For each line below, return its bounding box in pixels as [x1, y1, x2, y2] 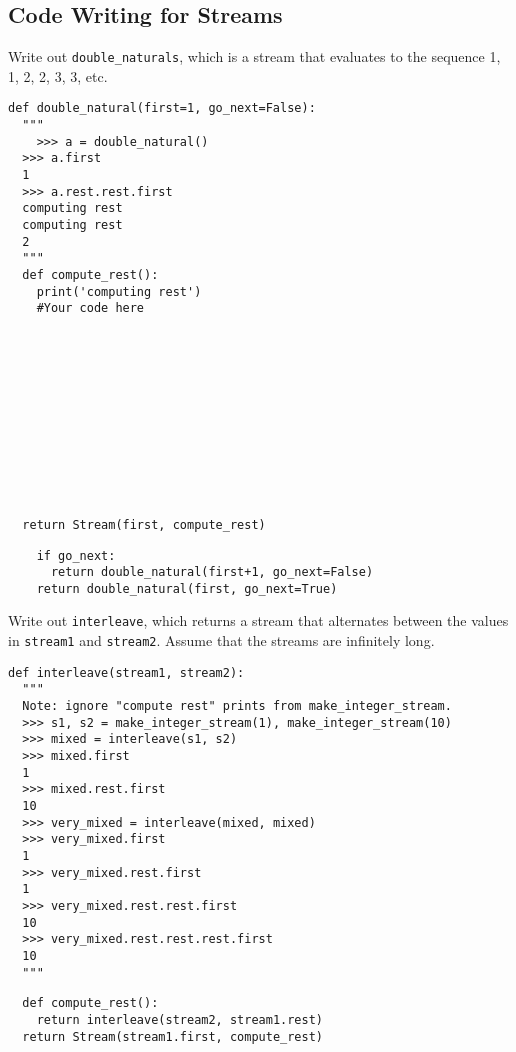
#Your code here [36, 301, 145, 316]
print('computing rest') [36, 284, 202, 299]
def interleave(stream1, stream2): [8, 665, 245, 680]
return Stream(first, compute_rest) [22, 517, 266, 532]
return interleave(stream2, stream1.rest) [36, 1012, 323, 1027]
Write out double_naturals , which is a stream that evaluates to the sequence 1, [8, 46, 501, 67]
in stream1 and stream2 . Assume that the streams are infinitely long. [8, 630, 435, 651]
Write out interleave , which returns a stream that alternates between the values [8, 610, 509, 631]
